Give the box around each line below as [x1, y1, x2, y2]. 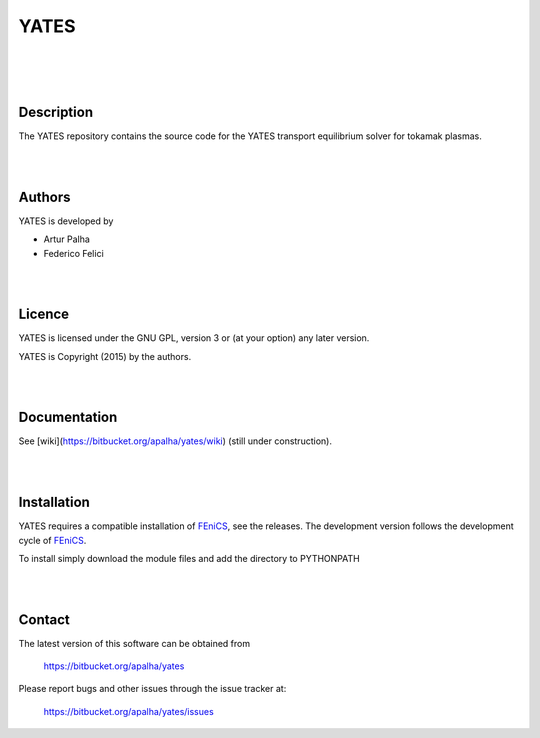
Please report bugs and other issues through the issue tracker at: [18, 683, 287, 695]
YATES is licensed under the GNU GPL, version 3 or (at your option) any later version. [18, 332, 370, 344]
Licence [18, 306, 70, 323]
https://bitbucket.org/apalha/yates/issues [43, 705, 214, 717]
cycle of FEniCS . [18, 534, 87, 546]
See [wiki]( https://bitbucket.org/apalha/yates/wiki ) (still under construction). [18, 435, 332, 447]
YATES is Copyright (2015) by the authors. [18, 350, 192, 362]
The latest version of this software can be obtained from [18, 637, 250, 649]
